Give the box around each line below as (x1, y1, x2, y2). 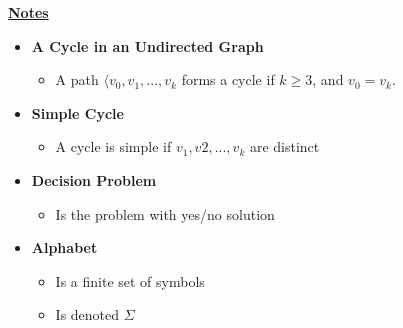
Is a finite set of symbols (55, 270, 205, 291)
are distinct (249, 136, 320, 157)
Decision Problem (31, 169, 157, 190)
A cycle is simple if (55, 136, 172, 157)
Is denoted (55, 304, 120, 325)
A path (55, 69, 99, 90)
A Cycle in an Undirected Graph (31, 35, 264, 56)
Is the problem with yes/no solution (55, 203, 275, 224)
